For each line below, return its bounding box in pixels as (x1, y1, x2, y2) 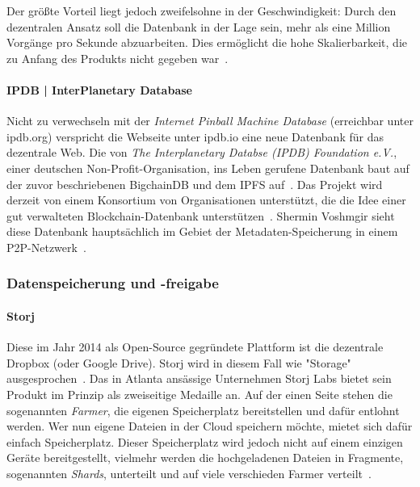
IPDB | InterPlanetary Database (6, 81, 192, 98)
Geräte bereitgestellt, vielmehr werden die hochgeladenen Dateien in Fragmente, (6, 449, 404, 466)
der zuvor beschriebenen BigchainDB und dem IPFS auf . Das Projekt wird (6, 175, 383, 192)
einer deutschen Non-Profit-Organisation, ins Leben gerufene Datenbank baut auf (6, 159, 409, 176)
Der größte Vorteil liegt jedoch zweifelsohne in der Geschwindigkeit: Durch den (6, 2, 397, 19)
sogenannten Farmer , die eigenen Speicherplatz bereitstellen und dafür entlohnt (6, 401, 400, 418)
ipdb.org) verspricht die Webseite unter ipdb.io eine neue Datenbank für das (6, 128, 384, 145)
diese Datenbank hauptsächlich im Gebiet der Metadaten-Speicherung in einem (6, 223, 398, 240)
